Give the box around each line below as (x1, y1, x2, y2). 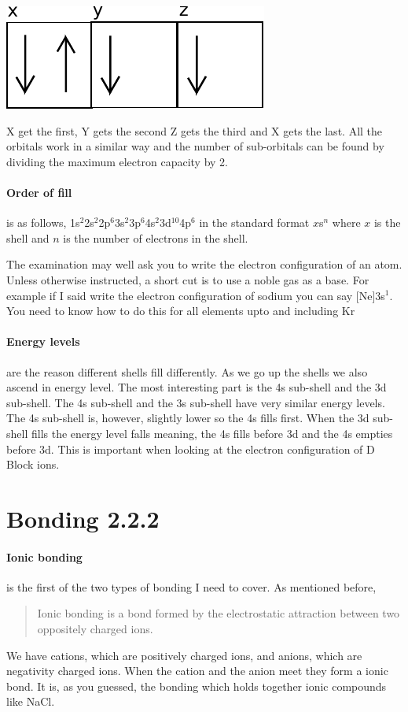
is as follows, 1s (6, 214, 80, 231)
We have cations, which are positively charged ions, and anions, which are (6, 647, 362, 663)
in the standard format (199, 214, 310, 231)
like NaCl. (6, 693, 55, 710)
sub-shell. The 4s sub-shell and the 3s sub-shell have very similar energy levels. (6, 394, 385, 410)
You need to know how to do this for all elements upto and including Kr (6, 302, 355, 319)
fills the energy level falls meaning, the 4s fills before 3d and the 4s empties (31, 425, 393, 441)
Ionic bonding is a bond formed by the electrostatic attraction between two (37, 605, 400, 621)
